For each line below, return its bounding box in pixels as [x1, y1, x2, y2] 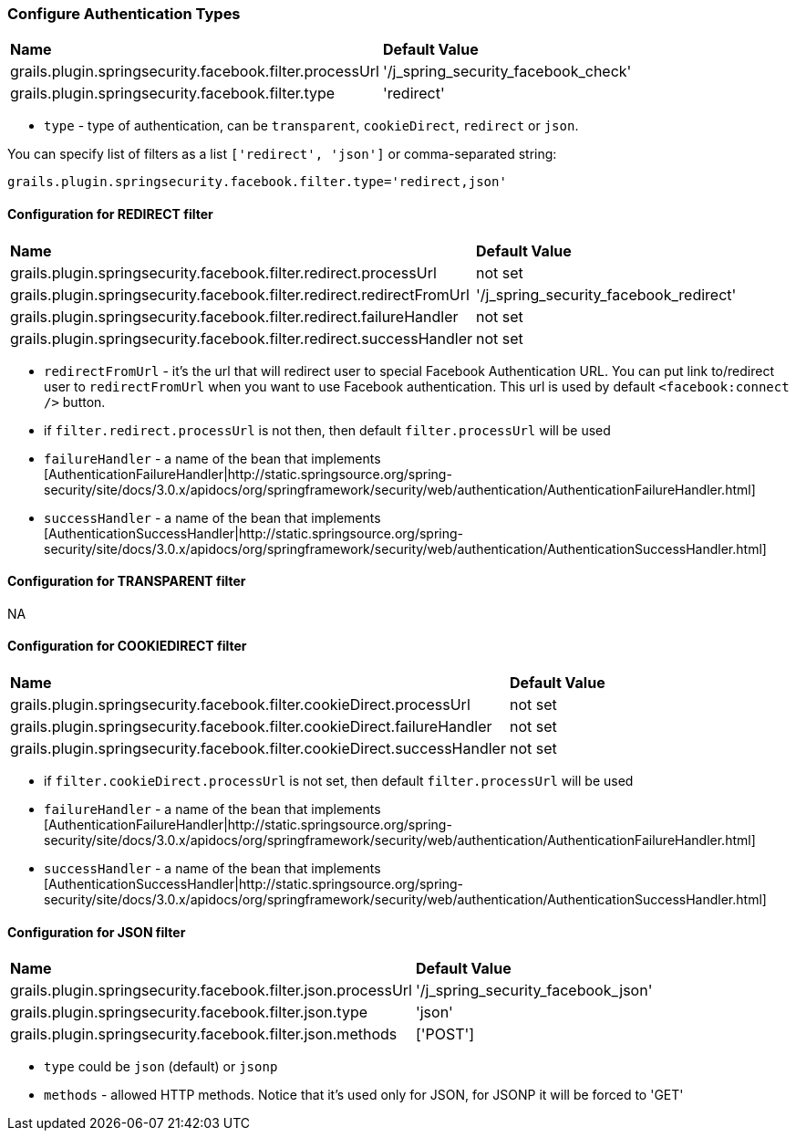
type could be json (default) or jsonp [44, 1059, 278, 1075]
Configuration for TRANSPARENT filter [7, 573, 246, 590]
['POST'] [415, 1025, 475, 1044]
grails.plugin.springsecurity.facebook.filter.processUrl [10, 62, 379, 81]
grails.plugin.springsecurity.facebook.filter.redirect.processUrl [10, 263, 437, 282]
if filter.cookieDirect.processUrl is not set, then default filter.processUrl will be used [44, 773, 634, 789]
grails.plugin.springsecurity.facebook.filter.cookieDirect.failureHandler [10, 717, 492, 736]
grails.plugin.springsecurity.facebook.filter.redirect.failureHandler [10, 307, 459, 326]
